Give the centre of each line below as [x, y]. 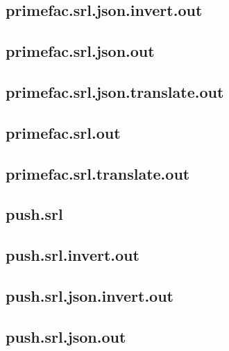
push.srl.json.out [66, 336]
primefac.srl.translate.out [98, 173]
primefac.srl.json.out [80, 51]
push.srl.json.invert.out [90, 295]
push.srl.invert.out [73, 255]
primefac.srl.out [63, 132]
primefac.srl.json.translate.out [115, 91]
